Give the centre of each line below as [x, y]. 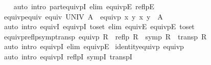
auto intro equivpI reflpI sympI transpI [68, 56]
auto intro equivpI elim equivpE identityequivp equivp [94, 46]
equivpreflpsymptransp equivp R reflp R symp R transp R [105, 36]
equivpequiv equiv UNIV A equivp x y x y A [83, 16]
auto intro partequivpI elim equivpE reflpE [84, 6]
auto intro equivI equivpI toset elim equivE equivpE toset [99, 26]
